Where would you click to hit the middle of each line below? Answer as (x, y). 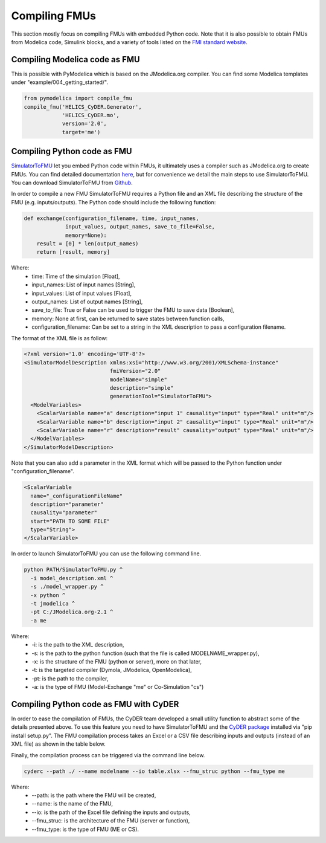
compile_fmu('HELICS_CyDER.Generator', (83, 107)
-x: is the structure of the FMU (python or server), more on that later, (117, 661)
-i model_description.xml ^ (72, 578)
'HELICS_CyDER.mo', (91, 115)
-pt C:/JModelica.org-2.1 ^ (72, 612)
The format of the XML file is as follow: (59, 338)
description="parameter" (67, 504)
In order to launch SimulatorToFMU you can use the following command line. (106, 554)
